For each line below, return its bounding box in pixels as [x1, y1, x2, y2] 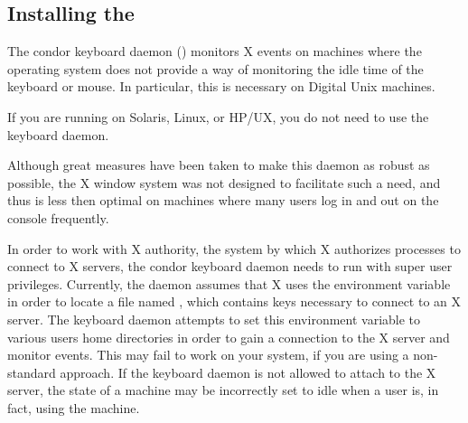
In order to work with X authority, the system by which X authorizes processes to [7, 239, 461, 258]
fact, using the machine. [7, 398, 140, 417]
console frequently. [7, 208, 109, 227]
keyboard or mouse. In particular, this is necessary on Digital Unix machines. [7, 77, 435, 96]
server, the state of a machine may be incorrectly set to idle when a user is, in [7, 381, 439, 399]
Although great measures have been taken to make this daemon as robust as [7, 155, 430, 174]
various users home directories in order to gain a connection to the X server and [7, 327, 450, 346]
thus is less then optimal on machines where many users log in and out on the [7, 191, 439, 210]
